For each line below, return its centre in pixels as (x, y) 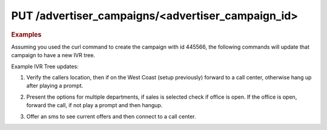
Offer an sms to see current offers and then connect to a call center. (111, 116)
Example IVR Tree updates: (45, 66)
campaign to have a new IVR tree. (53, 55)
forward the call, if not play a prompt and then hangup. (94, 105)
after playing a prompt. (55, 86)
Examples (26, 34)
